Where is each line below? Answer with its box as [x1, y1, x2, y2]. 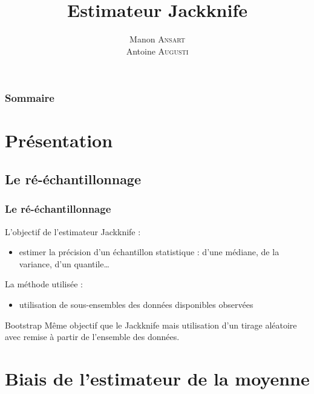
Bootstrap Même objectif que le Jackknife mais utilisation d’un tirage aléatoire [5, 318, 297, 331]
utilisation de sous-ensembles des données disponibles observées [19, 298, 253, 310]
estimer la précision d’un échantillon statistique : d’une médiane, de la [19, 245, 280, 258]
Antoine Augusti [126, 44, 189, 57]
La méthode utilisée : [5, 278, 83, 290]
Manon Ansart [129, 33, 185, 45]
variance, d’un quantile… [19, 257, 110, 270]
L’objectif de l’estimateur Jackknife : [5, 225, 141, 238]
